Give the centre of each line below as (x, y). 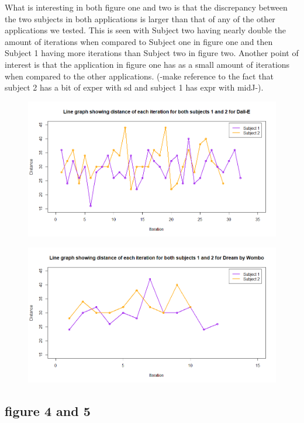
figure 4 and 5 (48, 411)
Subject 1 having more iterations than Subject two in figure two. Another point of (152, 53)
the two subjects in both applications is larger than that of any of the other (140, 18)
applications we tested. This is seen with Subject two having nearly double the (146, 30)
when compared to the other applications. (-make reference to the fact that (139, 76)
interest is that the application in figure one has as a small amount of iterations (147, 64)
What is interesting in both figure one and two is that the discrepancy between (146, 7)
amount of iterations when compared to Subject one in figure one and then (139, 41)
